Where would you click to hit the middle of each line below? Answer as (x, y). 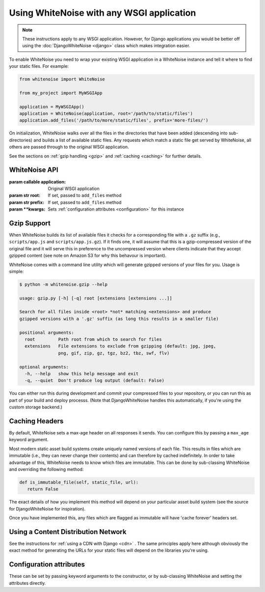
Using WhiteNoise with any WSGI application (103, 13)
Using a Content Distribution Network (68, 532)
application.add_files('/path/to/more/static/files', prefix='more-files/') (114, 121)
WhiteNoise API (34, 170)
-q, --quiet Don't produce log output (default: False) (94, 381)
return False (43, 489)
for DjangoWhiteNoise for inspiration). (47, 509)
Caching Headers (36, 421)
